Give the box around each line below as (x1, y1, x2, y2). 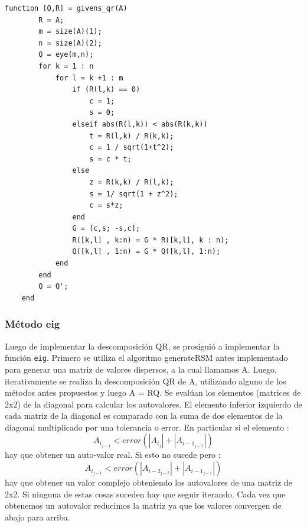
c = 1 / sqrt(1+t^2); (89, 143, 174, 152)
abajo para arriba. (5, 510, 70, 523)
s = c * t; (89, 154, 132, 163)
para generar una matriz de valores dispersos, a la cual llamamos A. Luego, (5, 363, 277, 375)
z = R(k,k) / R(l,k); (89, 177, 174, 186)
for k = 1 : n (38, 62, 94, 70)
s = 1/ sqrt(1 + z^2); (89, 189, 178, 198)
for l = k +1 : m (55, 73, 123, 82)
